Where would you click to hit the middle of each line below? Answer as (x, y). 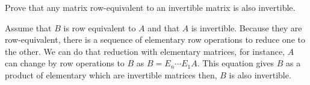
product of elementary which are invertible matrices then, (111, 74)
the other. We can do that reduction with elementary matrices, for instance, (145, 51)
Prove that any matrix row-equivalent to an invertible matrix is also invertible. (150, 7)
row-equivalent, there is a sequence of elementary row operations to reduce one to (155, 39)
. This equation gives (236, 63)
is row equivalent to (100, 27)
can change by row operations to (65, 63)
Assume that (28, 27)
